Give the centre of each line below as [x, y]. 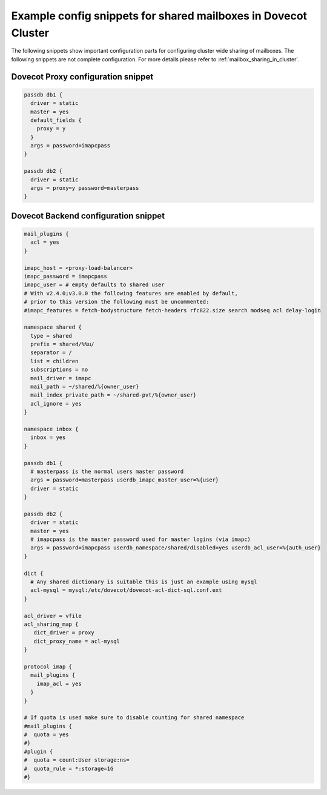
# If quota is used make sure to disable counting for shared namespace [134, 718]
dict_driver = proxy [64, 633]
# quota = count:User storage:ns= [77, 760]
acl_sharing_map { [51, 624]
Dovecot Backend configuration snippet [88, 216]
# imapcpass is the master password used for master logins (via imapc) [141, 539]
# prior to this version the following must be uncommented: [117, 302]
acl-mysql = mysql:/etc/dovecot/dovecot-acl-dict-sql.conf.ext [126, 590]
